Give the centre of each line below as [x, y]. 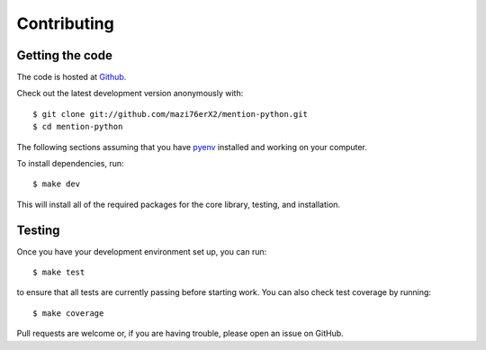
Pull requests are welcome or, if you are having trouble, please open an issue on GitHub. [180, 334]
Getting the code [64, 55]
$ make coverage [68, 313]
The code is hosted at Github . [72, 77]
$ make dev [57, 184]
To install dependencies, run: [71, 164]
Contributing [65, 23]
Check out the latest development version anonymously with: [130, 94]
